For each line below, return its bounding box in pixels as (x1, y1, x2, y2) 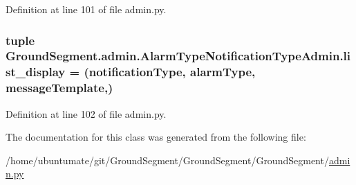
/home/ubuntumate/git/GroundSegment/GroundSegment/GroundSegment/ (6, 152, 329, 167)
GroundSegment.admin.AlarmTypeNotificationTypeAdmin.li (6, 47, 351, 64)
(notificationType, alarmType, (84, 63, 256, 80)
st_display (6, 63, 66, 80)
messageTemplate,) (6, 79, 113, 96)
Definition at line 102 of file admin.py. (6, 106, 167, 121)
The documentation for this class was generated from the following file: (6, 130, 306, 144)
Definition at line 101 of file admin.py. (6, 2, 167, 16)
